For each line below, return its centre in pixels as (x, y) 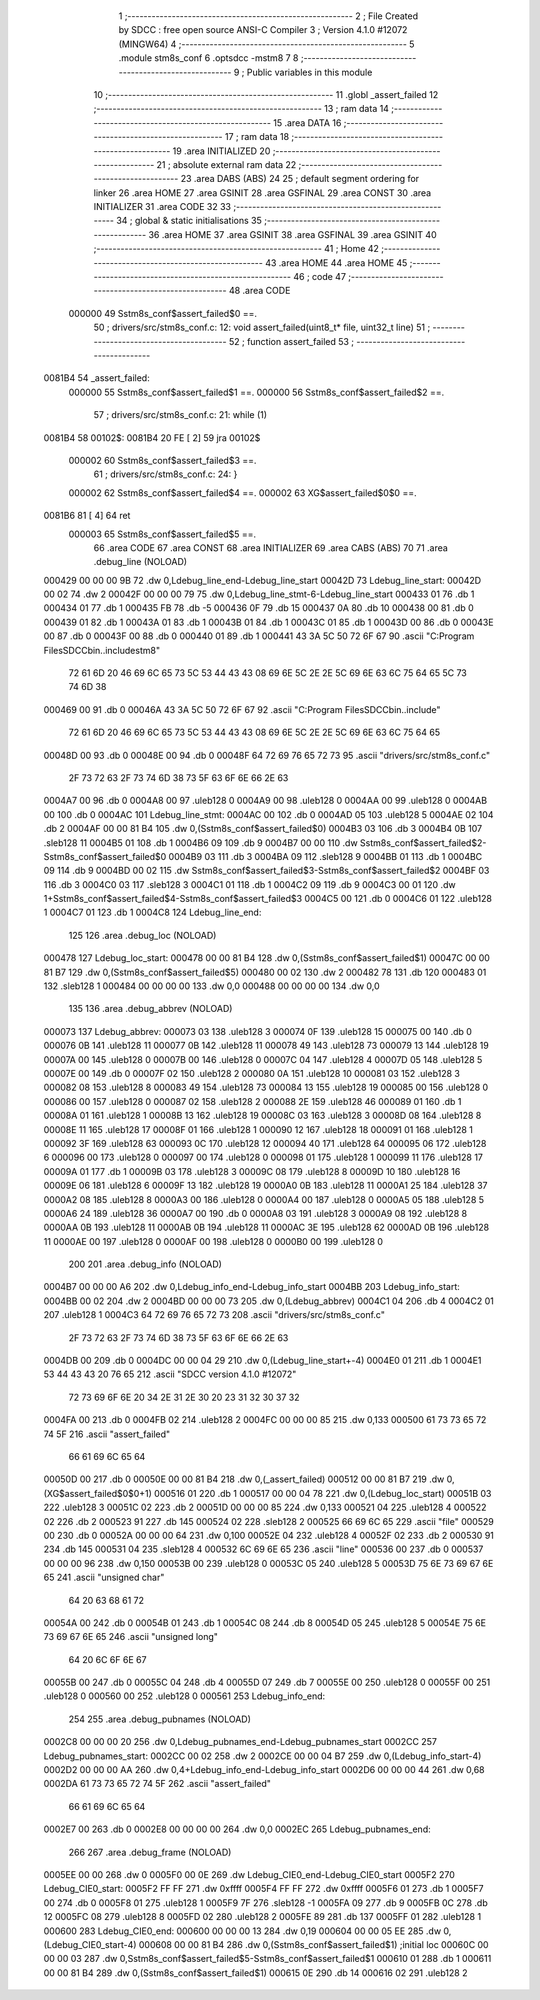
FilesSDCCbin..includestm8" (101, 650)
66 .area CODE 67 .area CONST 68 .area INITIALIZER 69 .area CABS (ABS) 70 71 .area (271, 547)
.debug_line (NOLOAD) (140, 562)
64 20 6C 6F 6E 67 (107, 1659)
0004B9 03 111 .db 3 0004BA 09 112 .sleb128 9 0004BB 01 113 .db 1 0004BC (325, 856)
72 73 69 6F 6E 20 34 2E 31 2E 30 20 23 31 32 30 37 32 (184, 1397)
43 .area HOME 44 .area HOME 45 (336, 262)
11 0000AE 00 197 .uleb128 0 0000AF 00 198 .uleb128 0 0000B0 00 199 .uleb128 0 (213, 1241)
